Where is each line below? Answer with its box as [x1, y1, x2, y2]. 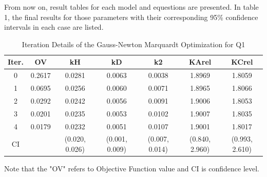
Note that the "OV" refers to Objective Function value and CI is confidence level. [4, 163, 259, 174]
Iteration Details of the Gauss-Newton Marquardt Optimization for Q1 [22, 38, 245, 49]
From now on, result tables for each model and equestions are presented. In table [4, 2, 259, 12]
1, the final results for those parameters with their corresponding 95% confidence [4, 11, 258, 22]
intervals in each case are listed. [4, 22, 104, 32]
